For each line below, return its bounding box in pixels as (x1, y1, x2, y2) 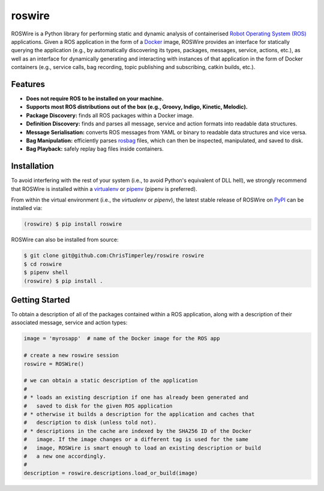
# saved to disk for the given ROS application (23, 402, 173, 409)
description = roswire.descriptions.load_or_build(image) (23, 469, 198, 477)
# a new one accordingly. (23, 453, 106, 459)
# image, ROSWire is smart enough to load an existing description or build (23, 444, 261, 451)
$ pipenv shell (23, 269, 68, 276)
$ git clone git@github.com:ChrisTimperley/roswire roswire (23, 252, 205, 259)
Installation (11, 161, 54, 171)
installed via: (11, 205, 43, 212)
